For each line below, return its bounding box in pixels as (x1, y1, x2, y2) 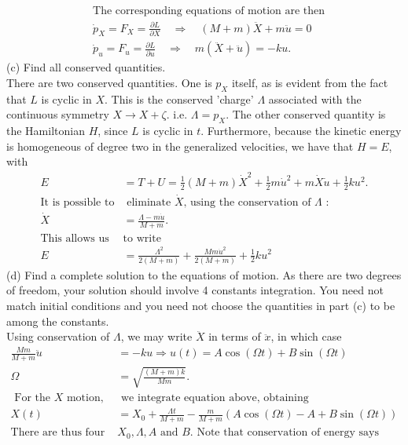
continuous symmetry (6, 106, 109, 122)
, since (97, 122, 128, 139)
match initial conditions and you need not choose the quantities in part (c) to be (6, 297, 395, 314)
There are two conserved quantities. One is (6, 75, 212, 90)
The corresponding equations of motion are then (93, 5, 325, 17)
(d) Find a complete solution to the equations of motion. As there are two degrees (6, 266, 402, 283)
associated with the (268, 90, 362, 107)
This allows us (40, 232, 109, 244)
